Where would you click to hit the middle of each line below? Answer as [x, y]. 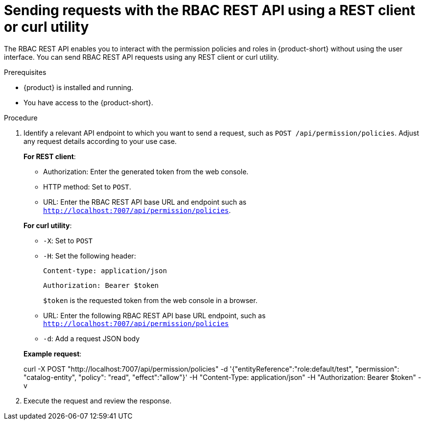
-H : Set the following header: [90, 256]
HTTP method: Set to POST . [87, 187]
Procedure [21, 118]
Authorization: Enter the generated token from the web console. [146, 171]
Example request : [53, 353]
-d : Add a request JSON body [92, 338]
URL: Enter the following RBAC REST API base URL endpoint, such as [154, 315]
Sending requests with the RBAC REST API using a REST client [210, 10]
